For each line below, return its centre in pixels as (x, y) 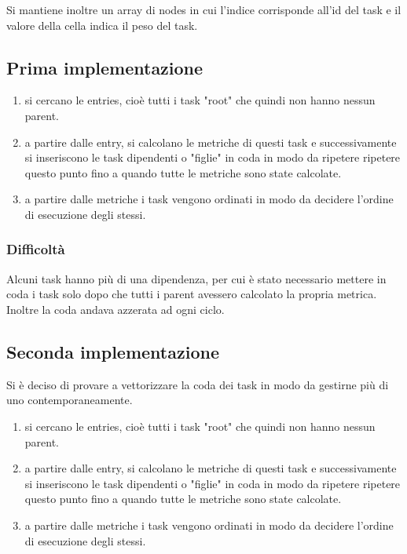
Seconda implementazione (113, 351)
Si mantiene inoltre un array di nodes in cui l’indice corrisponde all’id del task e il (204, 9)
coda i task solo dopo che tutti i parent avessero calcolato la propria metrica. (192, 294)
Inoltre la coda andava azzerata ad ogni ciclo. (115, 309)
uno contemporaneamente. (70, 400)
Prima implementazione (105, 67)
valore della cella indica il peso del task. (102, 25)
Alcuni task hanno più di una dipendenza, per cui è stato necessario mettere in (196, 278)
